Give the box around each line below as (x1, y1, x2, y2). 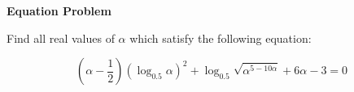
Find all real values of (7, 29, 115, 46)
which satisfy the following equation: (129, 29, 312, 46)
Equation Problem (7, 2, 111, 19)
